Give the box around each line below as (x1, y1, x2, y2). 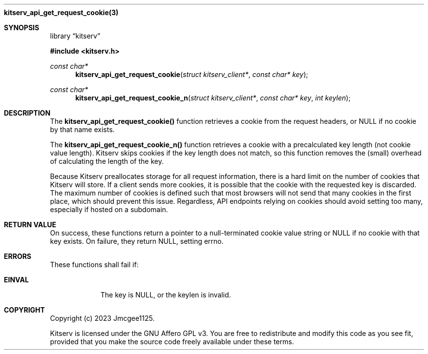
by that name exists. (50, 125, 115, 134)
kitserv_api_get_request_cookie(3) (4, 8, 119, 17)
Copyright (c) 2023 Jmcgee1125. (50, 314, 155, 322)
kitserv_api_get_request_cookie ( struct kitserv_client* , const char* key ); (75, 70, 308, 79)
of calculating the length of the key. (50, 157, 164, 165)
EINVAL (4, 275, 29, 284)
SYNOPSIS (4, 23, 40, 32)
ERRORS (4, 252, 32, 260)
